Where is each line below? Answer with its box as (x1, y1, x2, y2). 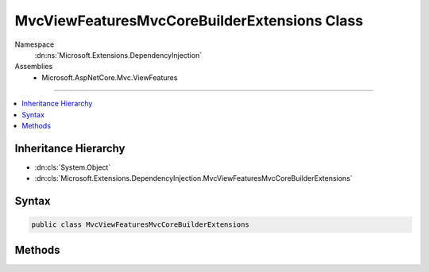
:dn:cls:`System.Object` (34, 163, 111, 172)
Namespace (14, 40, 55, 49)
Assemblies (14, 62, 53, 71)
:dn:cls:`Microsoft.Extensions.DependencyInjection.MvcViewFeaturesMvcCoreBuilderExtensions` (34, 174, 353, 183)
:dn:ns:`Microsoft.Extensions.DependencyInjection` (34, 50, 203, 59)
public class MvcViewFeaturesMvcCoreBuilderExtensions (31, 220, 249, 229)
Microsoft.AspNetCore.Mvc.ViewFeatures (41, 72, 178, 82)
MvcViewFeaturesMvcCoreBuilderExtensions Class (14, 12, 364, 29)
